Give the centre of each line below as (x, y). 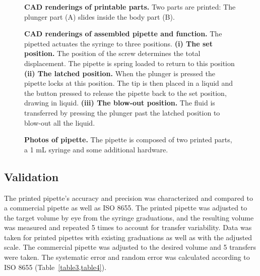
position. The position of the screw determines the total (112, 53)
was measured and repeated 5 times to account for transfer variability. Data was (128, 227)
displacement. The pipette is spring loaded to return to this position (129, 63)
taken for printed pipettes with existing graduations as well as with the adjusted (128, 237)
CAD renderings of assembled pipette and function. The (123, 34)
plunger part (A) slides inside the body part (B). (100, 16)
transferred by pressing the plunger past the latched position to (122, 112)
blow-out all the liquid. (60, 122)
